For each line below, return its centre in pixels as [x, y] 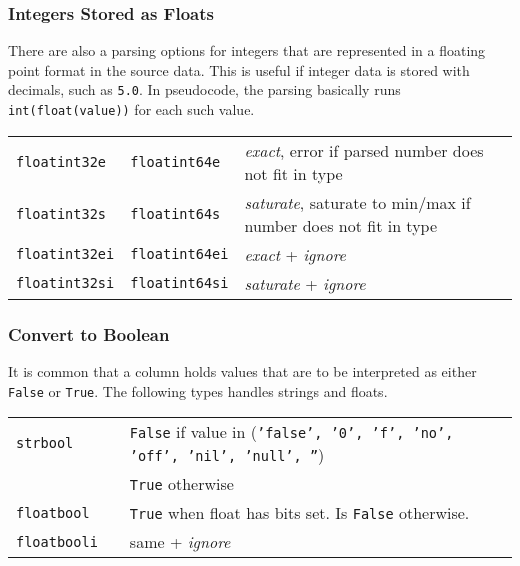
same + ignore [180, 542]
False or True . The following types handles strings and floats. [198, 390]
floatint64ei [179, 254]
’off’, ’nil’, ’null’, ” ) [227, 455]
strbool [45, 443]
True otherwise [181, 484]
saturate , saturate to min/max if [357, 202]
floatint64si [179, 283]
